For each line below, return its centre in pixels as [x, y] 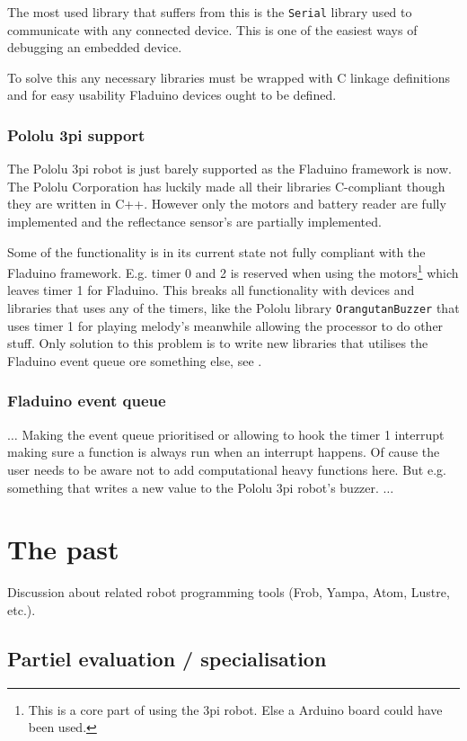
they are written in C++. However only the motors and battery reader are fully [227, 204]
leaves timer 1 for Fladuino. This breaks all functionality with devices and [211, 290]
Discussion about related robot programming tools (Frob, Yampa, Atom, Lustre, [229, 592]
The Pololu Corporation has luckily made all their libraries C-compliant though [226, 186]
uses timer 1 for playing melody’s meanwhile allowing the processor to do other [225, 325]
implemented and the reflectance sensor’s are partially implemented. [194, 222]
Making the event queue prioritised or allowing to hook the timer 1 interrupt [233, 434]
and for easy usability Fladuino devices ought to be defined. [172, 95]
